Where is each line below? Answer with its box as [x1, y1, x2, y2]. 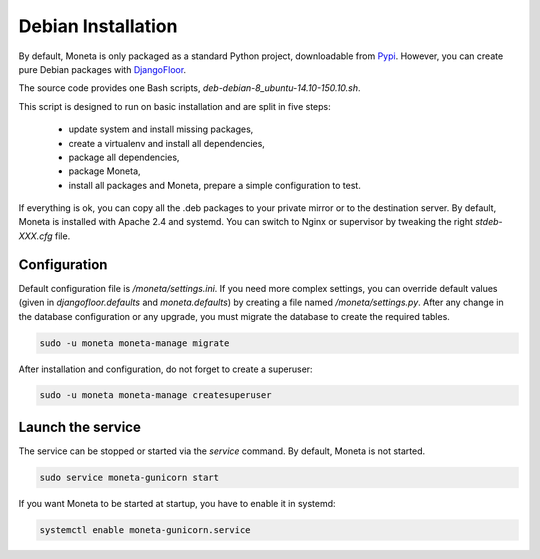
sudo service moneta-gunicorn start [39, 471, 220, 483]
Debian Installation [18, 15, 178, 37]
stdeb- [475, 216, 503, 228]
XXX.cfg [18, 230, 54, 242]
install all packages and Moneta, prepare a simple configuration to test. [68, 179, 362, 191]
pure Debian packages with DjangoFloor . [18, 63, 187, 75]
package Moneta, [68, 165, 141, 177]
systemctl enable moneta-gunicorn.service [39, 524, 251, 535]
